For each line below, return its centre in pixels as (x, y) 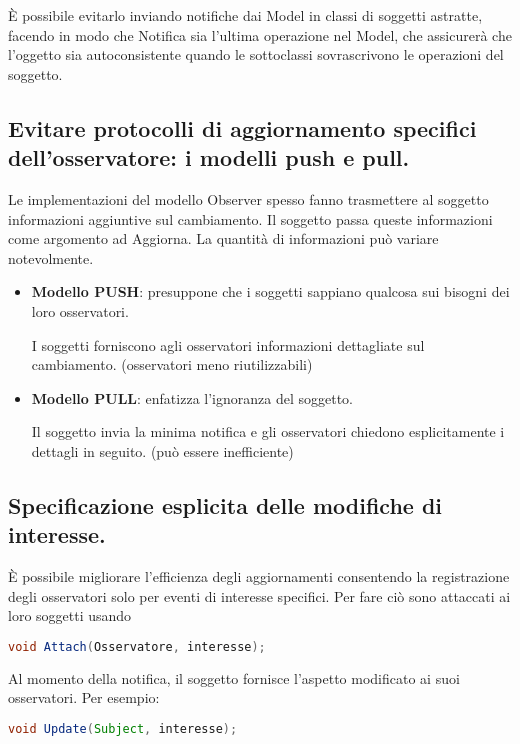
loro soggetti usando (70, 615)
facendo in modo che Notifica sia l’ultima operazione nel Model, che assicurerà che (260, 34)
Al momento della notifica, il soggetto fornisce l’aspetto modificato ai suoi (234, 677)
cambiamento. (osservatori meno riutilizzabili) (172, 364)
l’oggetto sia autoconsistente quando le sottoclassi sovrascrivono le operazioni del (256, 54)
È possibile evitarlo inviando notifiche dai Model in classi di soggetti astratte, (245, 15)
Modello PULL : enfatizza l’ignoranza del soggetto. (192, 397)
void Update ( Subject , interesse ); (123, 728)
